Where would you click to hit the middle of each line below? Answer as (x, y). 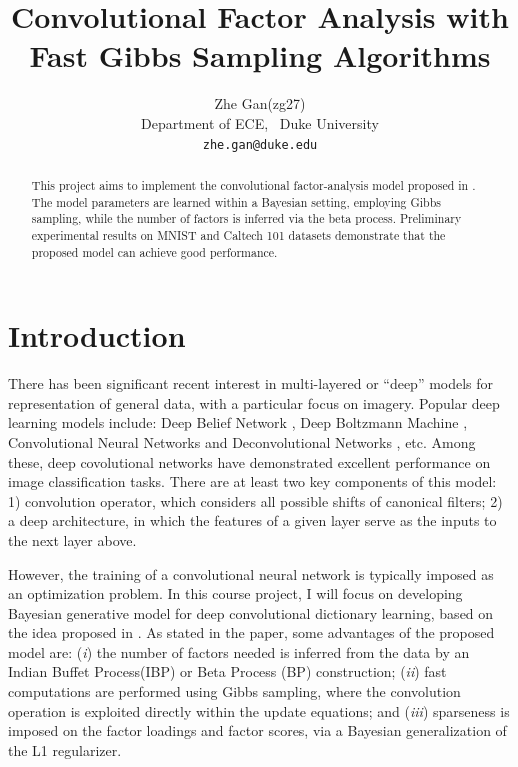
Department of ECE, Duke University (260, 122)
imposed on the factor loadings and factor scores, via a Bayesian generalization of (257, 730)
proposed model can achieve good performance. (154, 251)
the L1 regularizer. (65, 749)
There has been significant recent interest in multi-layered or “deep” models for (251, 383)
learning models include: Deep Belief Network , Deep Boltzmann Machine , (238, 422)
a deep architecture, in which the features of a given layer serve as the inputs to (252, 520)
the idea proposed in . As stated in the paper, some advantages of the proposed (251, 632)
